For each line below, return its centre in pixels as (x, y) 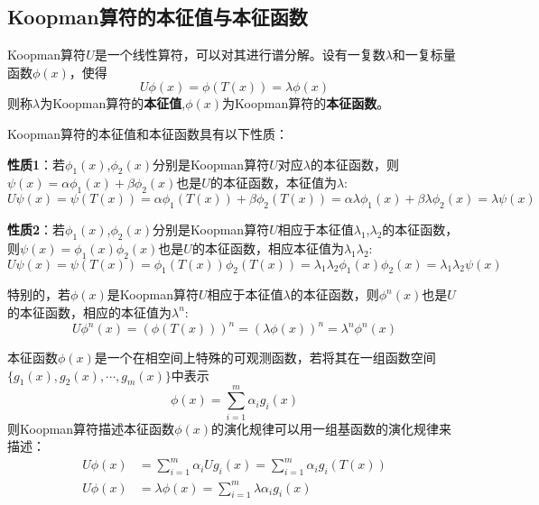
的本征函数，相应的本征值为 (89, 312)
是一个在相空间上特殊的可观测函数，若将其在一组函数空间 (265, 358)
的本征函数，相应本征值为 (268, 248)
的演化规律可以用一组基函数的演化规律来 (331, 428)
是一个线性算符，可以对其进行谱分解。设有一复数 (240, 55)
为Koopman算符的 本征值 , (113, 103)
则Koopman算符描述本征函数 (91, 428)
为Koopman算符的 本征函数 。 (306, 103)
